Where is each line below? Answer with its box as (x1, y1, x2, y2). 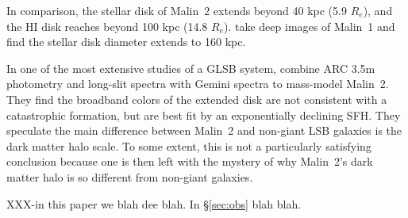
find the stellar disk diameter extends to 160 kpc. (6, 33, 246, 50)
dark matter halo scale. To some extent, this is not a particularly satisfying (6, 137, 371, 154)
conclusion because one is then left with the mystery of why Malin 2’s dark (6, 153, 373, 170)
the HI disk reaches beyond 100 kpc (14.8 (6, 17, 208, 34)
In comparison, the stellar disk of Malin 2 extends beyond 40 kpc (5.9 (6, 2, 347, 18)
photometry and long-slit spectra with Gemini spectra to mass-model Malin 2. (6, 75, 389, 92)
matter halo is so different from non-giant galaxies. (6, 168, 253, 185)
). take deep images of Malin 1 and (224, 17, 395, 34)
